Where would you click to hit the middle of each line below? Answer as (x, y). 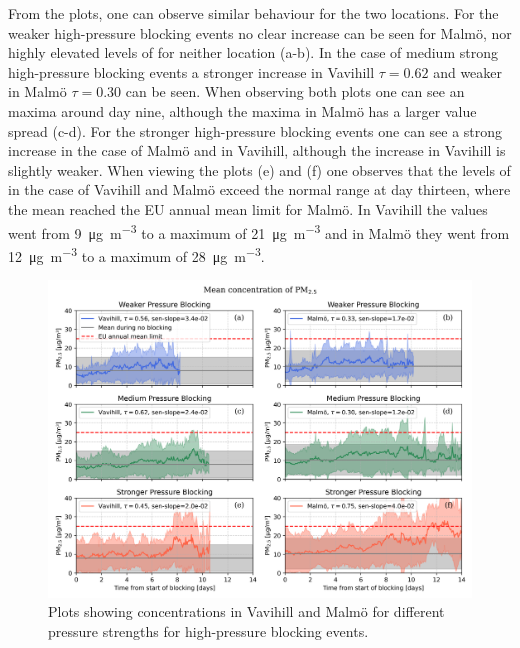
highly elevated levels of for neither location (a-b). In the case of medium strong (253, 52)
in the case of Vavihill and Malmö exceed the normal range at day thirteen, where (259, 189)
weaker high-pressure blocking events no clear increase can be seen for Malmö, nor (260, 32)
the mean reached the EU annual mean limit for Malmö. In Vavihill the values (248, 208)
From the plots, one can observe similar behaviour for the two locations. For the (253, 13)
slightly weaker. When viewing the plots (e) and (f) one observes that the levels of (259, 169)
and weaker (468, 71)
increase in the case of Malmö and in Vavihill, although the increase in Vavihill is (257, 150)
